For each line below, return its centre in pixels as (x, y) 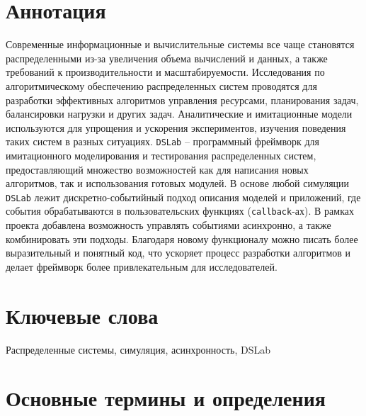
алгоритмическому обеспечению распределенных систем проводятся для (161, 85)
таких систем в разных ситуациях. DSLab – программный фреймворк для (162, 141)
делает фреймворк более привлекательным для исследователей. (142, 266)
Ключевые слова (82, 315)
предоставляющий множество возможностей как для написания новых (157, 169)
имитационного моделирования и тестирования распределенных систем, (161, 155)
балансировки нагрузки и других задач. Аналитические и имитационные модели (179, 114)
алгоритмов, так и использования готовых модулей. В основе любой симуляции (178, 183)
